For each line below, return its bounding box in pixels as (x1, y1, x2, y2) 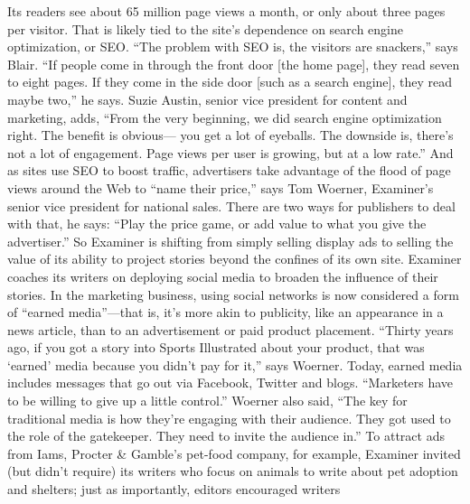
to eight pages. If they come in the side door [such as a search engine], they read (7, 72, 453, 91)
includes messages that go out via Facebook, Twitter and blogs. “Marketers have (7, 373, 454, 392)
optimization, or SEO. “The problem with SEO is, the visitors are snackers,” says (7, 37, 458, 56)
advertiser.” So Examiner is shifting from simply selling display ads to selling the (7, 231, 454, 250)
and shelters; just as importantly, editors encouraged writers (7, 480, 341, 499)
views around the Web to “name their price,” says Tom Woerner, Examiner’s (7, 178, 434, 197)
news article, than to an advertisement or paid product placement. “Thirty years (7, 320, 454, 339)
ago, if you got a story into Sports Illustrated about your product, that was (7, 338, 425, 357)
